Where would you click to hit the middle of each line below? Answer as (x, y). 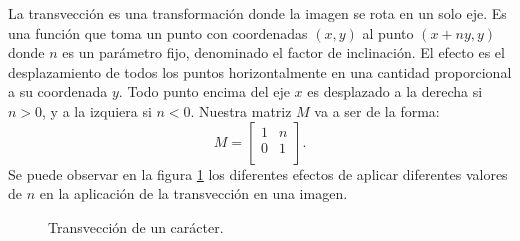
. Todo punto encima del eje (204, 91)
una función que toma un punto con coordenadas (158, 32)
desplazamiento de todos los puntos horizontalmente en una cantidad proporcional (260, 71)
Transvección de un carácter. (136, 226)
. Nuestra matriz (241, 110)
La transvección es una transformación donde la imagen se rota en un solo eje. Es (257, 13)
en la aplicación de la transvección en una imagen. (193, 193)
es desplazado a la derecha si (395, 91)
